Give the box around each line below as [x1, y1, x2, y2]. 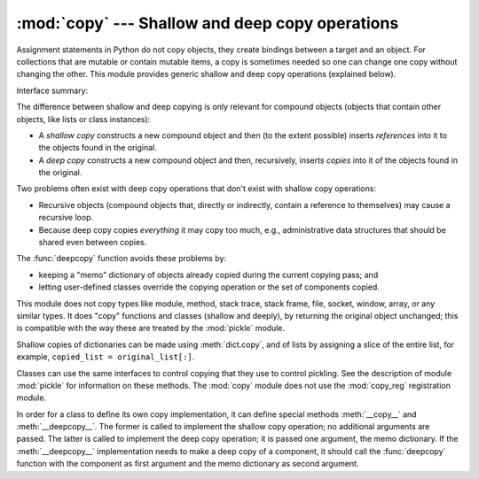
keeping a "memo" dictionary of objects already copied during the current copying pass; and [38, 269, 379, 280]
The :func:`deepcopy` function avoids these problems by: [16, 253, 226, 264]
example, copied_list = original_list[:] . [16, 352, 195, 362]
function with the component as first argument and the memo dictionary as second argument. [16, 459, 359, 469]
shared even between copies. [38, 237, 147, 248]
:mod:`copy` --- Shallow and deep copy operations [16, 13, 399, 33]
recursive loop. [38, 212, 94, 223]
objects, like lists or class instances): [16, 113, 151, 124]
